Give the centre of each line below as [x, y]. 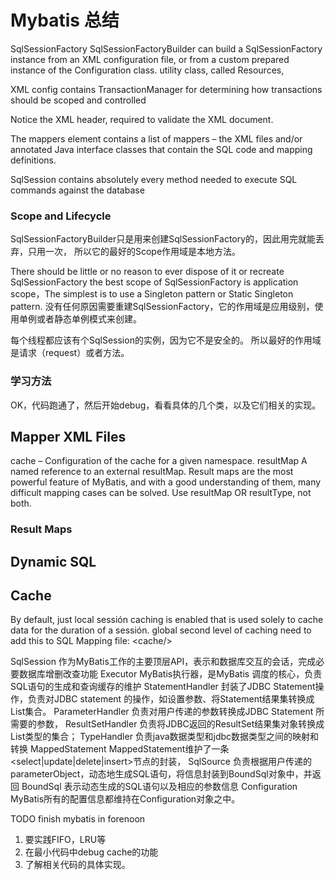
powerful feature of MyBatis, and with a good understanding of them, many [166, 482]
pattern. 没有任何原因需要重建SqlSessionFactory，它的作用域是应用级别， [162, 307]
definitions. [33, 160]
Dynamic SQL [53, 561]
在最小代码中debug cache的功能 [91, 852]
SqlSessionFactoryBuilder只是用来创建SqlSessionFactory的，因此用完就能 [163, 239]
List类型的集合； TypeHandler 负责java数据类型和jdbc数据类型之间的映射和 [165, 737]
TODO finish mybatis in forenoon [78, 819]
